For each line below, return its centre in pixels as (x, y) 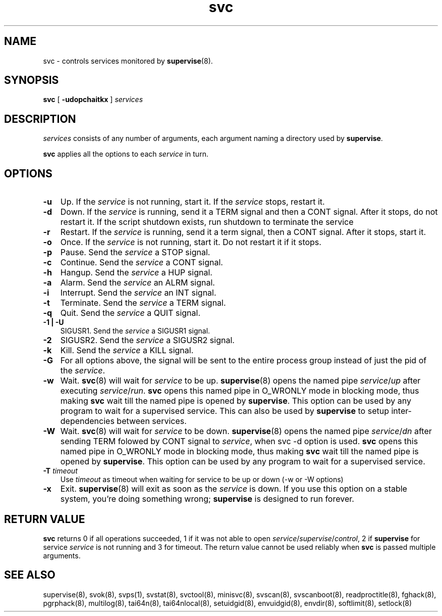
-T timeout (60, 471)
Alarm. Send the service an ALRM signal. (137, 283)
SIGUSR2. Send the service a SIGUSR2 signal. (147, 340)
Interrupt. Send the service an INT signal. (138, 293)
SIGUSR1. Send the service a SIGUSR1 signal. (135, 331)
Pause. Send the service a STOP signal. (135, 252)
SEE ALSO (30, 575)
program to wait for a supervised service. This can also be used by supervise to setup (225, 411)
